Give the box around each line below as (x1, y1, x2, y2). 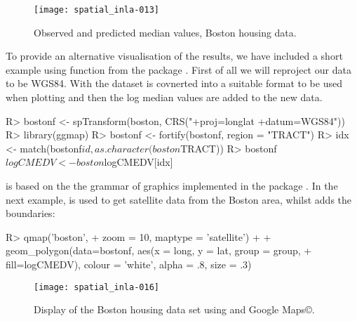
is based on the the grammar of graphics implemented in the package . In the (6, 178, 338, 192)
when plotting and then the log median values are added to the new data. (6, 90, 323, 105)
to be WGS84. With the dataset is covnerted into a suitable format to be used (6, 76, 342, 91)
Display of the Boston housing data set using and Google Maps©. (34, 302, 315, 317)
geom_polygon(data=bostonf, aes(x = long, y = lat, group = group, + (6, 243, 312, 258)
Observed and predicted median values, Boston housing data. (34, 25, 297, 39)
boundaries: (6, 206, 55, 221)
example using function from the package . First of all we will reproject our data (6, 62, 351, 77)
